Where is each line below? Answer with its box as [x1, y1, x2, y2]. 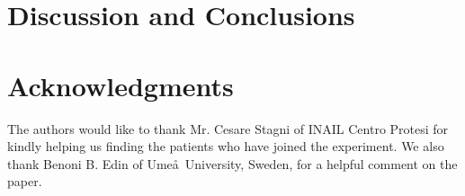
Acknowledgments [7, 67, 234, 103]
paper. [7, 172, 42, 191]
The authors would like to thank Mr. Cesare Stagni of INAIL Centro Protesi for [7, 119, 449, 138]
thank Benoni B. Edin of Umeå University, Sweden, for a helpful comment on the [7, 154, 458, 173]
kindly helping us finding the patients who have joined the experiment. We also [7, 137, 444, 156]
